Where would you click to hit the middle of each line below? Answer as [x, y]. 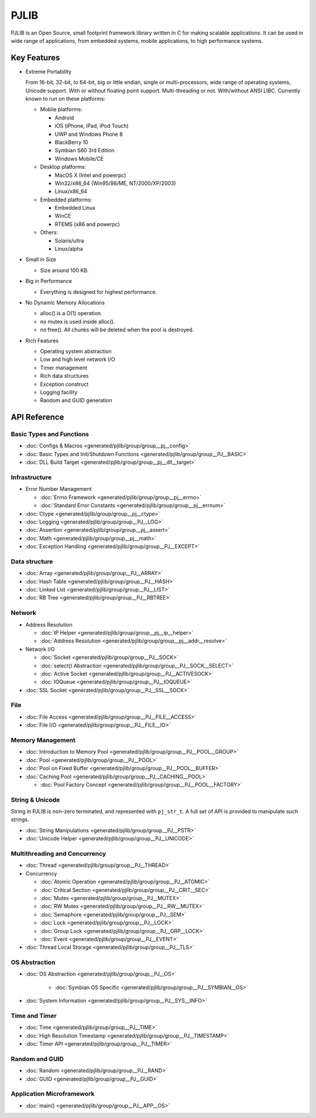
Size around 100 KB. [64, 270]
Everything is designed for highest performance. [99, 292]
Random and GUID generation [76, 401]
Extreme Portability [49, 71]
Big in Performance [49, 281]
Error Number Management [59, 489]
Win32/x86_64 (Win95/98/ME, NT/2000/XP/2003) [115, 183]
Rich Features [42, 340]
